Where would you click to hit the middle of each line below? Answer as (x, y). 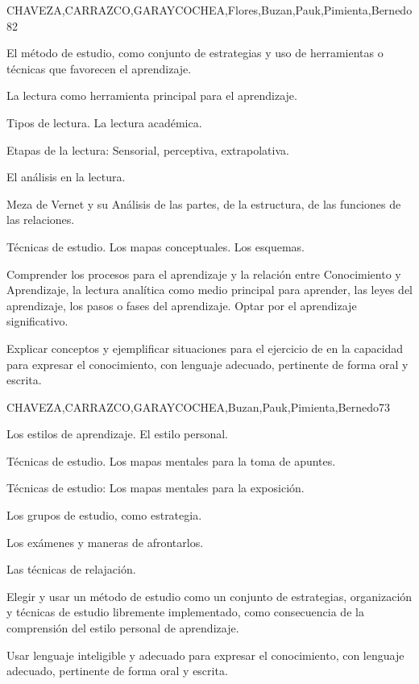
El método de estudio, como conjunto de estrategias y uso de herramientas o (195, 53)
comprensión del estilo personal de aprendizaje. (123, 628)
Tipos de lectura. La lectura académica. (104, 122)
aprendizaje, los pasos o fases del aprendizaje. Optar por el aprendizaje (182, 305)
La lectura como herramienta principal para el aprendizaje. (152, 95)
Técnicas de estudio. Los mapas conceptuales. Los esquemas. (156, 246)
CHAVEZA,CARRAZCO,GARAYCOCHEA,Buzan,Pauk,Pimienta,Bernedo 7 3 (198, 406)
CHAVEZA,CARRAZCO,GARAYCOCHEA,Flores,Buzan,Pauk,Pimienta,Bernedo (209, 10)
